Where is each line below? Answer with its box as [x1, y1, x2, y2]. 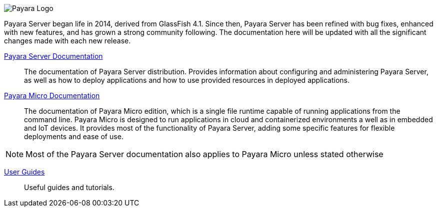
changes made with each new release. [4, 36, 131, 45]
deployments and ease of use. [24, 132, 123, 141]
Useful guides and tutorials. [24, 183, 114, 192]
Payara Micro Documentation [4, 91, 100, 100]
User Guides [4, 168, 45, 176]
